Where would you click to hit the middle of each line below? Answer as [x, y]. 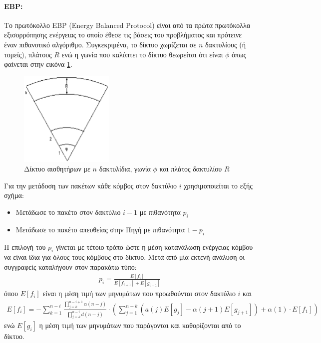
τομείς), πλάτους [28, 54]
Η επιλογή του [25, 247]
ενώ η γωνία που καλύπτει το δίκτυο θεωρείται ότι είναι [142, 54]
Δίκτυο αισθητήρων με [57, 169]
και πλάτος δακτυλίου [191, 169]
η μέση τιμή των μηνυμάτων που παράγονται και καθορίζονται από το [140, 325]
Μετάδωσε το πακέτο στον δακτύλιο [68, 212]
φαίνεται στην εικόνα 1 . [38, 64]
